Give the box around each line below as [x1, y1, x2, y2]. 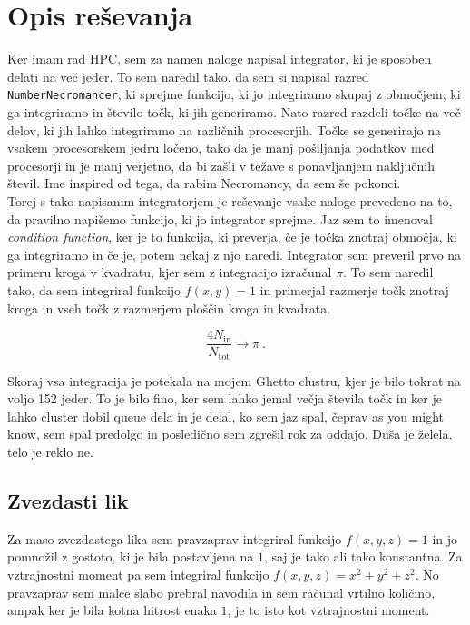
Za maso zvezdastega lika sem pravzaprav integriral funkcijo [7, 529, 342, 548]
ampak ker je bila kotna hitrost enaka [7, 600, 217, 620]
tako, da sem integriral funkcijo [7, 280, 181, 299]
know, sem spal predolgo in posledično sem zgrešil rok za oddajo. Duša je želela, [7, 424, 453, 443]
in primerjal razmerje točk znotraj [259, 280, 449, 299]
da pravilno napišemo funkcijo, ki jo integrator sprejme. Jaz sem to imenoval [7, 209, 433, 228]
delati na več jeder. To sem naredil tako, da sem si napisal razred [7, 66, 369, 85]
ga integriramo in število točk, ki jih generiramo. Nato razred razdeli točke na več [7, 102, 461, 121]
